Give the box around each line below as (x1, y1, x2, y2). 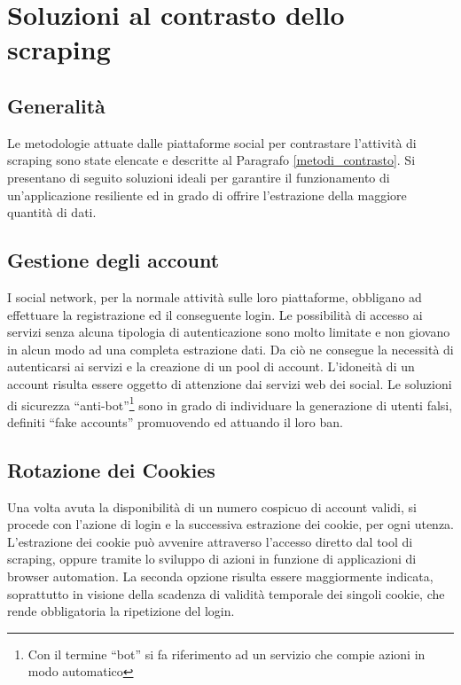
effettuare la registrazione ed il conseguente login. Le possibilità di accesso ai (7, 305, 423, 323)
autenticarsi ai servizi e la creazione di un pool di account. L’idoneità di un (7, 357, 415, 376)
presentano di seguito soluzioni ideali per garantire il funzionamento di (7, 167, 390, 186)
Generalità (7, 91, 105, 119)
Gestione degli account (7, 246, 220, 274)
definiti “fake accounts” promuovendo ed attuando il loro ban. (7, 412, 343, 431)
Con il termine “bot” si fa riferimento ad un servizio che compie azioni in (27, 644, 426, 663)
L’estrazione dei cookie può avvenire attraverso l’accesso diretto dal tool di (7, 532, 413, 550)
